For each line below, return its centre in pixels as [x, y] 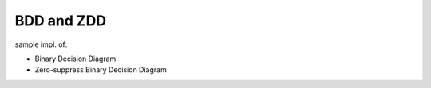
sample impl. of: [41, 44]
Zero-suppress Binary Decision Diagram [101, 70]
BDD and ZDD [61, 21]
